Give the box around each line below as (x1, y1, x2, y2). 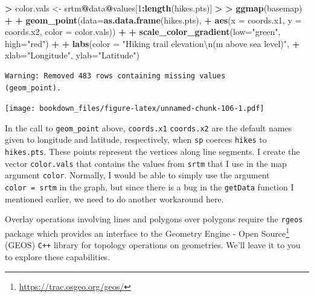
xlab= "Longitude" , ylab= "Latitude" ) (5, 49, 139, 61)
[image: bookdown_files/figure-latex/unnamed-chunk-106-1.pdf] (5, 104, 264, 113)
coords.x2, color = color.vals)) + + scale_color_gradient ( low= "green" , (5, 25, 281, 38)
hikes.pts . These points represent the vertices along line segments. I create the (5, 145, 300, 158)
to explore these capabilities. (5, 250, 111, 263)
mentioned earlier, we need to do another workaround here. (5, 192, 224, 205)
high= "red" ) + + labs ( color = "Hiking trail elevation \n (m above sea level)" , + (5, 37, 300, 49)
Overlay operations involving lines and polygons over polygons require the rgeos (5, 213, 303, 225)
